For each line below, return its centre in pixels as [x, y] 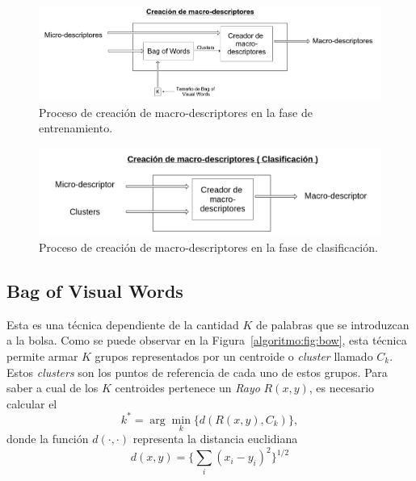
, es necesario [342, 388]
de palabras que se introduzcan [332, 324]
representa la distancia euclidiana [215, 439]
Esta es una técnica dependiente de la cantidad [123, 324]
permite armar [42, 356]
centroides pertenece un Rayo [187, 388]
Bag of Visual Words [95, 290]
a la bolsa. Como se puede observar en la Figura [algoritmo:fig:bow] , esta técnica [207, 340]
